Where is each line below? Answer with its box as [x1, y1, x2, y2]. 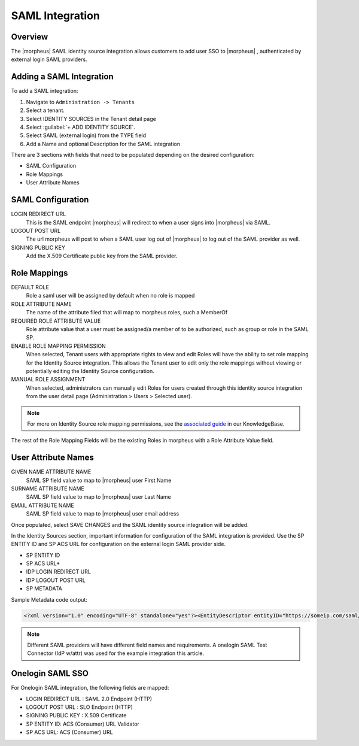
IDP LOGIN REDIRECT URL [26, 568, 91, 575]
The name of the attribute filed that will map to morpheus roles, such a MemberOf [26, 309, 228, 316]
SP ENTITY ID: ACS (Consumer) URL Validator [26, 720, 140, 727]
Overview [11, 32, 48, 42]
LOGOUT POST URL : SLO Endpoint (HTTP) [26, 703, 133, 711]
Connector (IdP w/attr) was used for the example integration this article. [27, 650, 205, 657]
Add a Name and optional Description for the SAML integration [26, 140, 181, 147]
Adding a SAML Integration [11, 72, 114, 82]
